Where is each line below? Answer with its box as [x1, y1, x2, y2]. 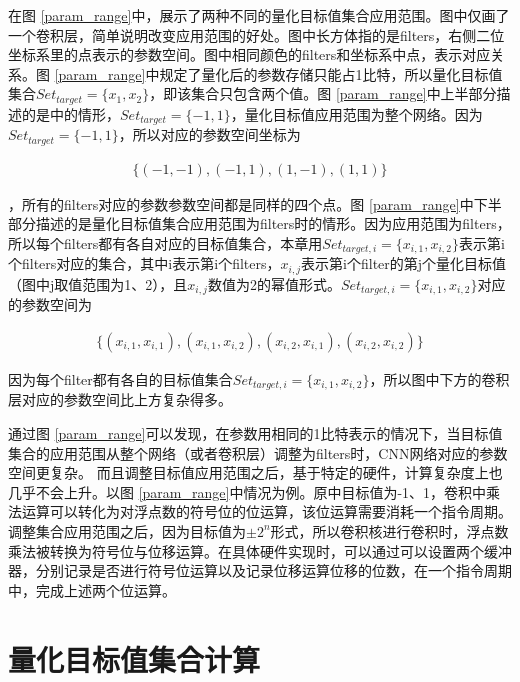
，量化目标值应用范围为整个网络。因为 [230, 103, 483, 124]
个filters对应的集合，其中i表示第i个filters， [8, 253, 281, 274]
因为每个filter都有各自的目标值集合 [8, 368, 233, 389]
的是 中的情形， [21, 103, 120, 124]
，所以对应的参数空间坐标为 [118, 124, 301, 145]
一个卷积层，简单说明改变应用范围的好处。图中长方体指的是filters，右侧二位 [8, 24, 505, 45]
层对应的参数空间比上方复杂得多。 [8, 389, 232, 410]
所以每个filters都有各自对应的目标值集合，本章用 [8, 232, 323, 253]
